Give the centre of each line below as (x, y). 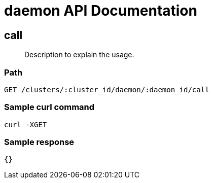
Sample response (39, 142)
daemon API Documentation (101, 11)
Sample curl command (49, 107)
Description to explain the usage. (79, 55)
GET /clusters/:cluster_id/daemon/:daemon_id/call (107, 89)
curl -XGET (26, 124)
